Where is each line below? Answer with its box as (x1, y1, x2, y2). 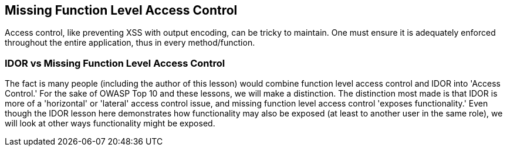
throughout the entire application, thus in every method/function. (5, 37, 255, 48)
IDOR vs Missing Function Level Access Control (5, 57, 225, 69)
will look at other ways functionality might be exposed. (5, 118, 215, 129)
